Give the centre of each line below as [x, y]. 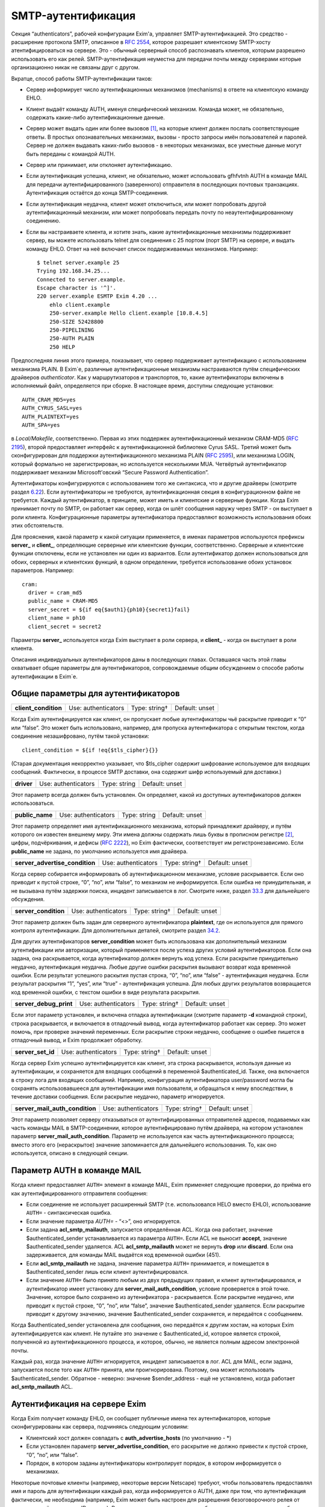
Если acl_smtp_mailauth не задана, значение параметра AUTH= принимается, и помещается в [147, 1263]
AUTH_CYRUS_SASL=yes [52, 408]
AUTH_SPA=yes [41, 425]
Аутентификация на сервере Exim [79, 1404]
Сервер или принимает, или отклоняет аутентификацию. [99, 165]
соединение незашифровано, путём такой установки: [80, 736]
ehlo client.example [79, 305]
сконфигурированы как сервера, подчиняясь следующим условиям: [100, 1427]
